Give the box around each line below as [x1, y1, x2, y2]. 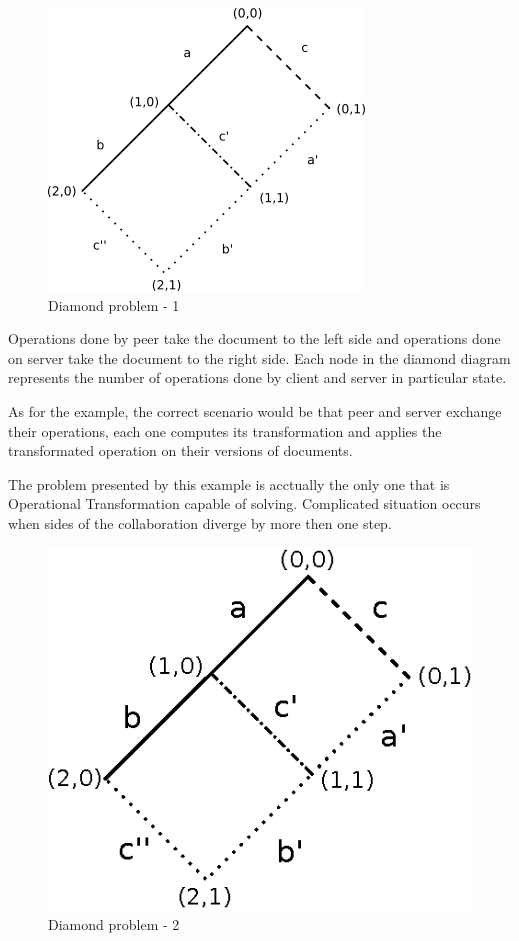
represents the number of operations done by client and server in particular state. [8, 367, 507, 388]
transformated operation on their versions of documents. [8, 440, 353, 461]
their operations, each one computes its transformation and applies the [8, 420, 442, 441]
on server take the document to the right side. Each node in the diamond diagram [8, 347, 511, 368]
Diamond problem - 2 [48, 913, 180, 934]
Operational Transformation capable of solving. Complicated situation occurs [8, 493, 481, 514]
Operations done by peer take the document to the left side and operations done [8, 328, 501, 349]
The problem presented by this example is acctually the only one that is [8, 473, 450, 494]
